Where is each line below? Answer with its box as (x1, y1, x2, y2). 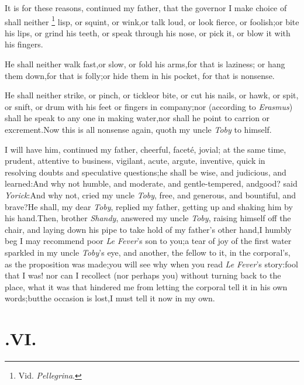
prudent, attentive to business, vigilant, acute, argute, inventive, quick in (5, 154, 265, 167)
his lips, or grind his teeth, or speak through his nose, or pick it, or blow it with (5, 26, 291, 39)
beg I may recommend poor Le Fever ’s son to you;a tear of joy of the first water (5, 235, 292, 247)
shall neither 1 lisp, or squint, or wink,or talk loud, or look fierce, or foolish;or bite (5, 13, 299, 27)
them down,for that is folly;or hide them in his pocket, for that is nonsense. (5, 69, 275, 81)
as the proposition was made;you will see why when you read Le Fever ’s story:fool (5, 257, 298, 270)
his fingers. (5, 38, 43, 50)
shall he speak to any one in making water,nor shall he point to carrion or (5, 112, 270, 124)
